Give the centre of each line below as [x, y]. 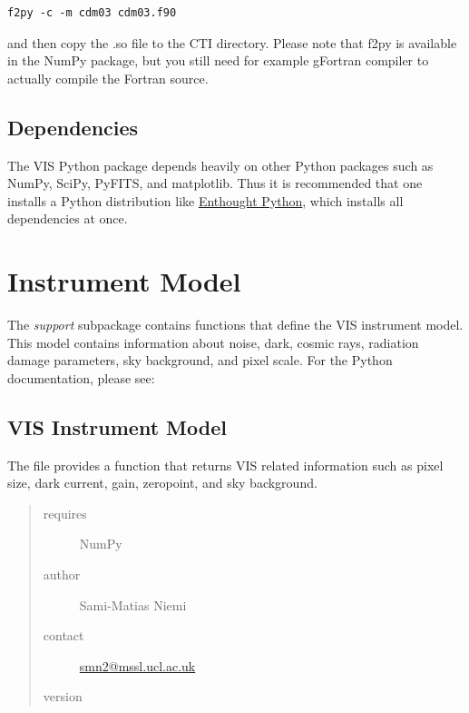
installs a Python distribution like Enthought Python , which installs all [205, 200]
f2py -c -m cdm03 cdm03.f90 [92, 13]
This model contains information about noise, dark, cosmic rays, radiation [213, 342]
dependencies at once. [68, 218]
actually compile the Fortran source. [108, 78]
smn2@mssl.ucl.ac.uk [137, 665]
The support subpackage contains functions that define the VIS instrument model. [235, 325]
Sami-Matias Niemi [133, 604]
